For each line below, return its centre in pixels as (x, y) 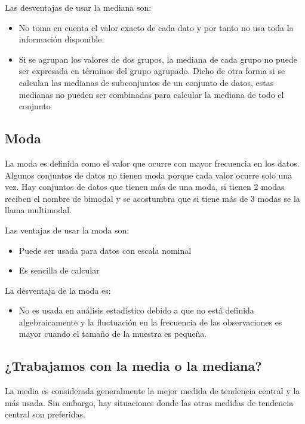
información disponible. (61, 39)
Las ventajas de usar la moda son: (67, 230)
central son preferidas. (45, 414)
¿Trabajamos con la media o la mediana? (133, 366)
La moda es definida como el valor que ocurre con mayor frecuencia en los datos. (152, 163)
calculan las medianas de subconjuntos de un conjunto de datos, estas (146, 82)
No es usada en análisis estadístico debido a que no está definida (136, 310)
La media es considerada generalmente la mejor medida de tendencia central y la (152, 391)
